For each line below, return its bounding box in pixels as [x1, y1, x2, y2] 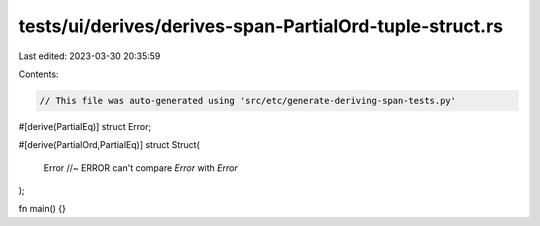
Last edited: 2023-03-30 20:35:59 [18, 50, 161, 62]
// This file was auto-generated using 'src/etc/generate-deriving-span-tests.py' [39, 95, 457, 106]
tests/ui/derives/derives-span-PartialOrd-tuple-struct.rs [18, 15, 504, 37]
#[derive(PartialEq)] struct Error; [18, 120, 152, 132]
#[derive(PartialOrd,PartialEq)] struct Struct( [18, 139, 200, 151]
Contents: [18, 68, 59, 80]
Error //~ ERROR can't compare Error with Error [43, 161, 239, 174]
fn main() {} [18, 203, 67, 215]
